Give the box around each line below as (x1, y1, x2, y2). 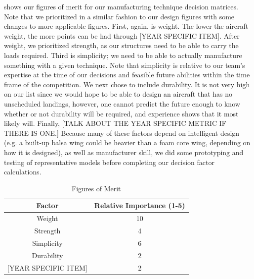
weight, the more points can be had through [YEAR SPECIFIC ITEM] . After (4, 30, 240, 41)
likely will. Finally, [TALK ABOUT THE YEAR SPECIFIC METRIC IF (4, 118, 226, 128)
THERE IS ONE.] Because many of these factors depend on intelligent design (4, 127, 240, 138)
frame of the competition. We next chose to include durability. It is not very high (4, 79, 250, 89)
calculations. (4, 167, 42, 177)
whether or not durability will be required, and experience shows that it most (4, 108, 239, 118)
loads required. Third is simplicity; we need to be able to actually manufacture (4, 50, 242, 60)
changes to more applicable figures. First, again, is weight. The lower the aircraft (4, 21, 249, 31)
